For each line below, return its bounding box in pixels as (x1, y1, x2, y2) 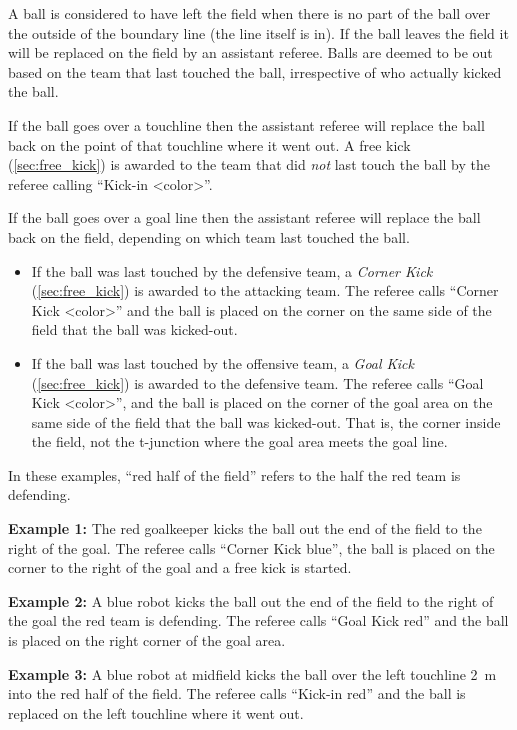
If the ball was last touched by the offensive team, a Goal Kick (31, 352, 414, 373)
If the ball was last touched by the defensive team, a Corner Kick (31, 260, 433, 281)
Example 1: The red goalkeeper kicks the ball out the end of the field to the (8, 518, 482, 539)
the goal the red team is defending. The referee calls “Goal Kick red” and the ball (8, 610, 509, 631)
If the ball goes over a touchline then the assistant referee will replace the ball (8, 114, 485, 135)
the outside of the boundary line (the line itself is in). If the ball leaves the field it (8, 22, 509, 43)
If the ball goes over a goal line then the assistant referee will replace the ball (8, 207, 481, 228)
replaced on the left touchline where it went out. (8, 702, 304, 723)
